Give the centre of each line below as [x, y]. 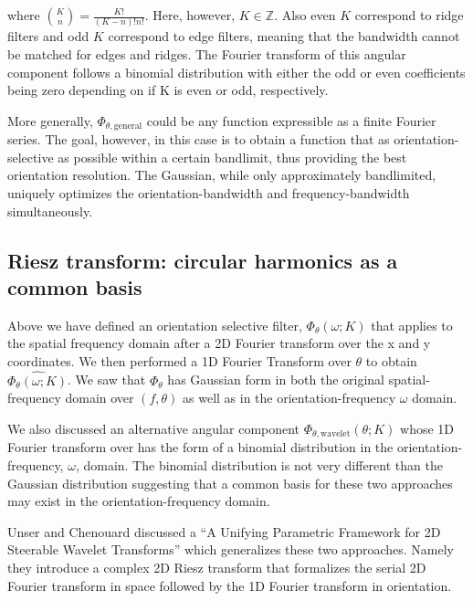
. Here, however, [190, 15]
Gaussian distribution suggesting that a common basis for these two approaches [230, 483]
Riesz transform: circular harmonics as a [203, 260]
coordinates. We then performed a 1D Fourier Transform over [179, 360]
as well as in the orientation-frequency [289, 398]
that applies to [412, 325]
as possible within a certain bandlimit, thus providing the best [232, 157]
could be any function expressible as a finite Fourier [291, 120]
